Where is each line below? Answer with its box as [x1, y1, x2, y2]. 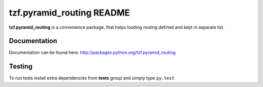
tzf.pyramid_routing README [9, 7, 130, 18]
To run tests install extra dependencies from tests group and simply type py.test [9, 75, 175, 81]
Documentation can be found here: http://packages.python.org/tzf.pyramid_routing [9, 50, 176, 55]
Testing [9, 62, 33, 70]
